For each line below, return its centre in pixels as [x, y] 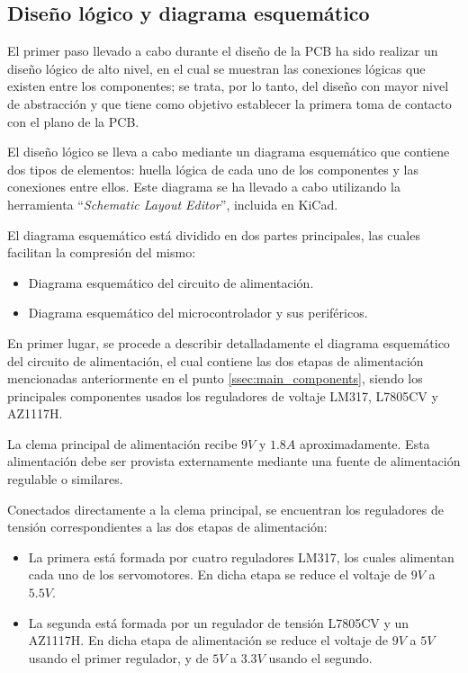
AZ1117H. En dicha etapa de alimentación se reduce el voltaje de [208, 640]
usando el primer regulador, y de [118, 657]
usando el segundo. [320, 657]
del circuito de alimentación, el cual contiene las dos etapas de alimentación [216, 360]
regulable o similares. [65, 479]
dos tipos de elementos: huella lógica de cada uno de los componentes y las [213, 169]
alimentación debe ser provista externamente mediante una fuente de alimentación [234, 461]
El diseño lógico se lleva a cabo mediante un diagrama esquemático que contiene [229, 152]
